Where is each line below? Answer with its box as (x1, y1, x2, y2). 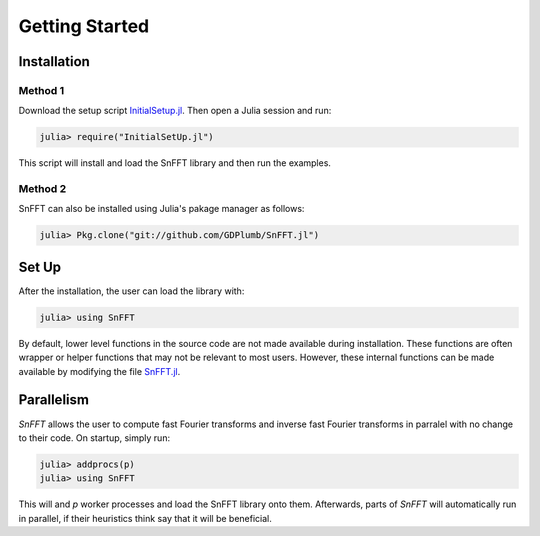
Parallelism (18, 391, 90, 409)
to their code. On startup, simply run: (18, 431, 170, 444)
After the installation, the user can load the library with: (18, 285, 245, 297)
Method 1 (18, 83, 65, 97)
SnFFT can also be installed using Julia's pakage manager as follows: (18, 203, 305, 215)
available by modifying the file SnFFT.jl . (18, 365, 181, 377)
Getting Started (18, 15, 150, 37)
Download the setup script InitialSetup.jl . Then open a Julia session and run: (18, 105, 332, 117)
